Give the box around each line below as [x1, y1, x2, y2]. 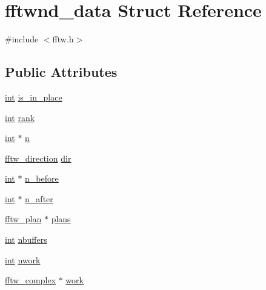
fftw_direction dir [5, 151, 71, 164]
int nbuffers [5, 233, 47, 246]
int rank [5, 111, 35, 124]
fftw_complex [5, 274, 56, 286]
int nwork [5, 253, 41, 266]
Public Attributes [5, 62, 118, 81]
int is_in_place [5, 90, 62, 103]
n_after [25, 192, 53, 205]
